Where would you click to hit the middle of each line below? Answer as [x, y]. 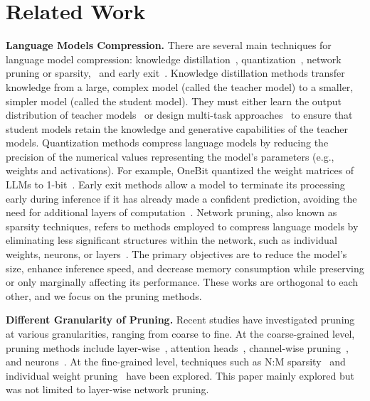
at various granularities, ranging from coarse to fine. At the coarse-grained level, [180, 333]
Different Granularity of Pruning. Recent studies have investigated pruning [180, 320]
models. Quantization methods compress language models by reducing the [167, 143]
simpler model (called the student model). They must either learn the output [174, 101]
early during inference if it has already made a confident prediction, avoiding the [181, 198]
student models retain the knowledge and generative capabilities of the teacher [177, 128]
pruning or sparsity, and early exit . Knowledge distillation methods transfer [175, 73]
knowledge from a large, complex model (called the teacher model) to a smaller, [180, 86]
